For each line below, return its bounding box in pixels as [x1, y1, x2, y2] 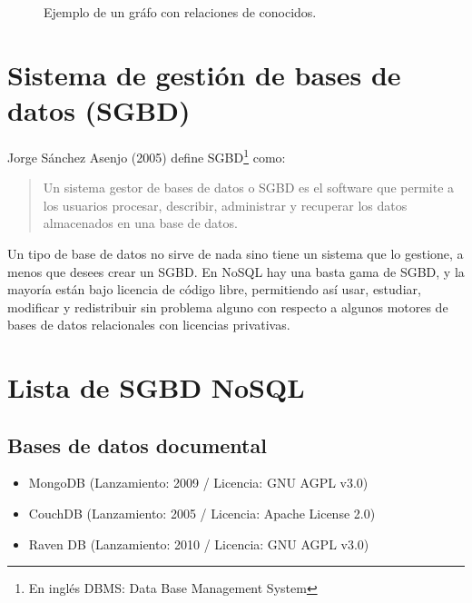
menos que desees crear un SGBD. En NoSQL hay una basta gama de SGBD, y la [7, 262, 465, 281]
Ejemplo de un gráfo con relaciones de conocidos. [44, 3, 317, 21]
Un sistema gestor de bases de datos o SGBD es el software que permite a [43, 178, 455, 197]
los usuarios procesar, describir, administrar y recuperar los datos [43, 195, 408, 214]
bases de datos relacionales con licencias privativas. [7, 315, 290, 334]
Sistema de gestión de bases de [7, 55, 401, 93]
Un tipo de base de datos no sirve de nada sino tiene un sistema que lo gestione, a [7, 243, 464, 262]
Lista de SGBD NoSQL [7, 369, 305, 406]
